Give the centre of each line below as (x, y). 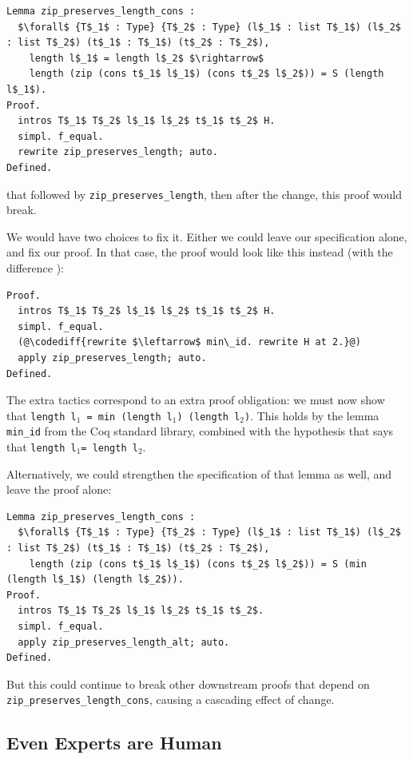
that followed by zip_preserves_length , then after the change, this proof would (204, 194)
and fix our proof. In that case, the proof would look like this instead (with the (200, 252)
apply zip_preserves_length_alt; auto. (124, 642)
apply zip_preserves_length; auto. (112, 358)
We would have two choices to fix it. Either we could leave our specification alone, (207, 236)
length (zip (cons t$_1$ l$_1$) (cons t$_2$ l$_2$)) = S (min (198, 564)
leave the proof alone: (59, 489)
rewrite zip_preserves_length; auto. (118, 152)
